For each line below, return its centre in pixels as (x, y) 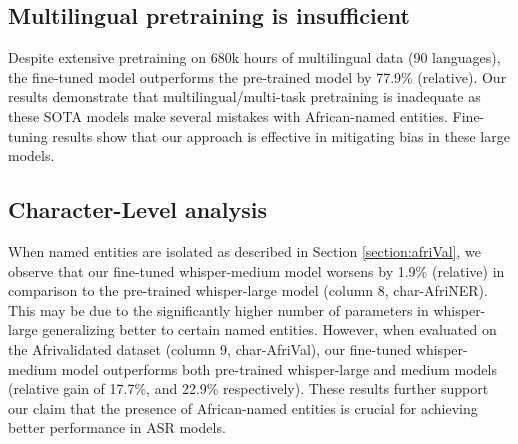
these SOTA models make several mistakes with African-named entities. (228, 115)
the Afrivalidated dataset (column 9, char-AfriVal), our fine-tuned (210, 348)
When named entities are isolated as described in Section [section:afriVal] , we (245, 250)
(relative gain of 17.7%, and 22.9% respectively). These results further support (248, 388)
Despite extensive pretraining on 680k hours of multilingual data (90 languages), (254, 57)
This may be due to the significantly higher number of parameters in (218, 309)
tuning (28, 135)
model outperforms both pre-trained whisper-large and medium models (279, 368)
